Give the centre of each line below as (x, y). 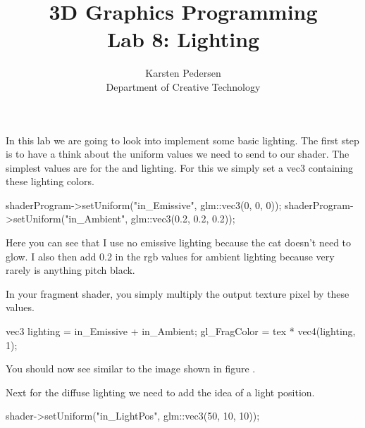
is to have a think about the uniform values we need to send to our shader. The (178, 154)
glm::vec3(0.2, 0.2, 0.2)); (183, 219)
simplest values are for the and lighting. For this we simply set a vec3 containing (180, 167)
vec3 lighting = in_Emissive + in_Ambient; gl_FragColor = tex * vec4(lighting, (181, 331)
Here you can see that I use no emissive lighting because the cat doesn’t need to (179, 243)
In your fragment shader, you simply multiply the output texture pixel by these (178, 293)
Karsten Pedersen (183, 73)
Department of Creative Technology (183, 86)
